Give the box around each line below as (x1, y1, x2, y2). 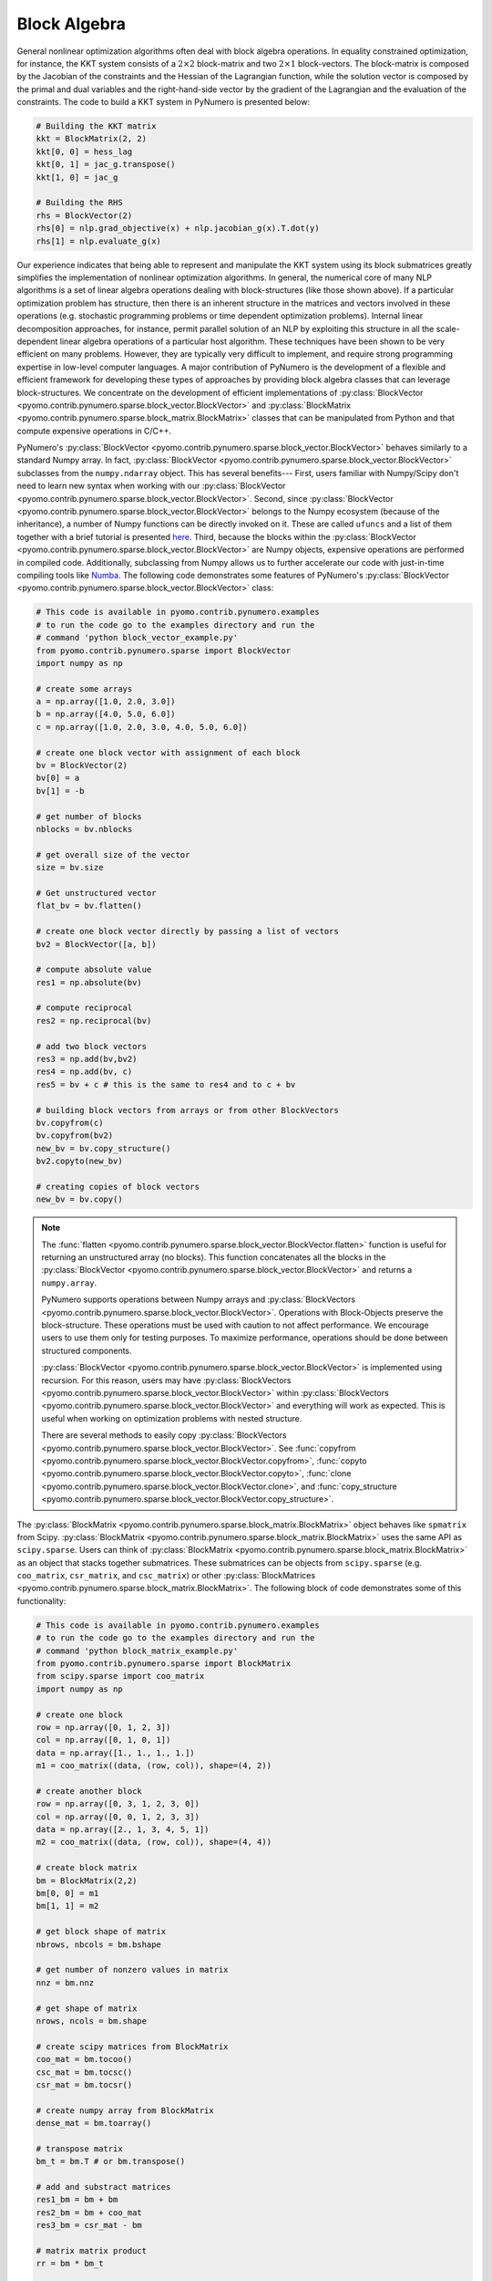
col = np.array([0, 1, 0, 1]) (36, 1734, 171, 1745)
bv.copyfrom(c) (36, 1118, 104, 1128)
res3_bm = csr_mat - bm (36, 2220, 143, 2231)
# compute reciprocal (36, 1003, 133, 1013)
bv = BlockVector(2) (36, 760, 128, 771)
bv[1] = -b (36, 786, 85, 796)
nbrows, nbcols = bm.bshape (36, 1939, 161, 1950)
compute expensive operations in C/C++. (16, 425, 172, 436)
